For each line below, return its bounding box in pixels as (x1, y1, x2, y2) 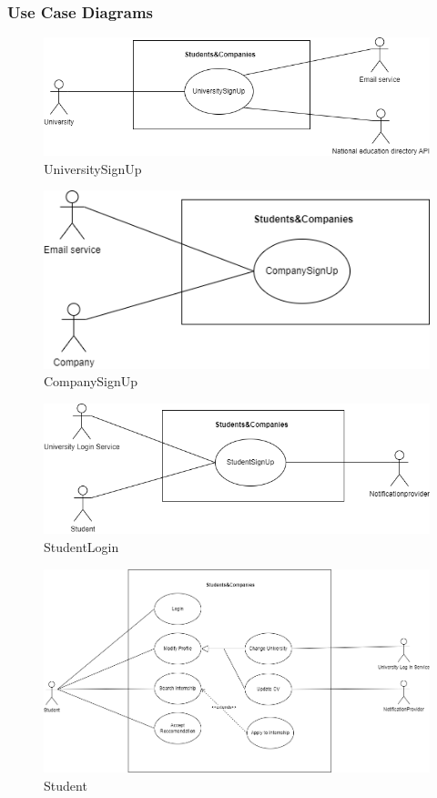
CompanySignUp (44, 372, 138, 391)
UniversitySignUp (44, 159, 142, 178)
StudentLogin (44, 537, 119, 556)
